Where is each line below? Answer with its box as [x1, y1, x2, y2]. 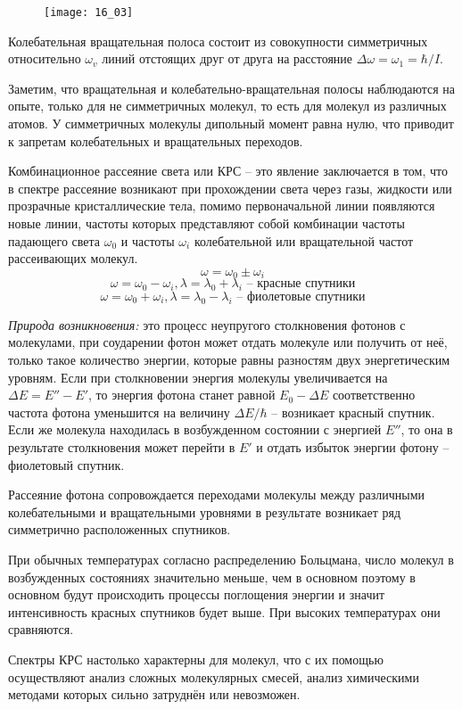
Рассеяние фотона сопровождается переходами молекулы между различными [8, 485, 425, 504]
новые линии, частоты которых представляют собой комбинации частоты [8, 214, 405, 232]
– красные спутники [246, 277, 356, 291]
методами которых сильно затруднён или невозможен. [8, 685, 301, 704]
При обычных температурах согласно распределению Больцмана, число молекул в [8, 549, 454, 568]
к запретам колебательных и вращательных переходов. [8, 131, 303, 150]
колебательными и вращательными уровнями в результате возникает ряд [8, 502, 401, 521]
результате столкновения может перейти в [8, 437, 235, 456]
